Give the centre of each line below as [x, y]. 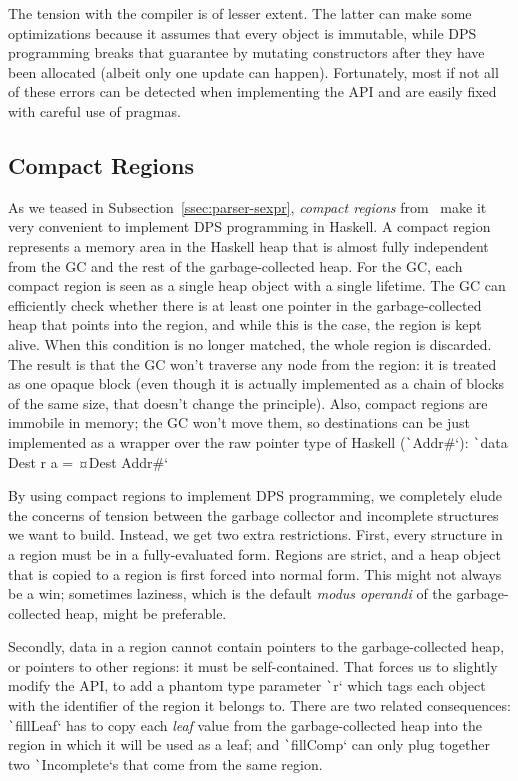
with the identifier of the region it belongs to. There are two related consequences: [259, 705]
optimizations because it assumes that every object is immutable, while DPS [242, 32]
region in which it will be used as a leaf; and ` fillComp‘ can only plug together [249, 744]
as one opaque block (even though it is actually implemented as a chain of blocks [256, 383]
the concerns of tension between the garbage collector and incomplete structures [253, 514]
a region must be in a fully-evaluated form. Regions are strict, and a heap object [254, 553]
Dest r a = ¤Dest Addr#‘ [88, 461]
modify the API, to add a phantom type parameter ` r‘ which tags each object [247, 685]
